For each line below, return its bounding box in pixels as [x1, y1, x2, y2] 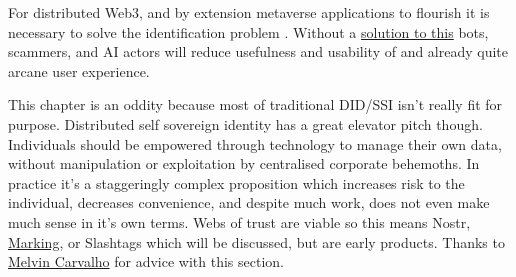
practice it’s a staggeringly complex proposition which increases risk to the [8, 172, 465, 193]
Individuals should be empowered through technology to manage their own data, [8, 133, 502, 154]
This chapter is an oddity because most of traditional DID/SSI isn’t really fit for [8, 94, 503, 115]
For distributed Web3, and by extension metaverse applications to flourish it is [8, 2, 490, 22]
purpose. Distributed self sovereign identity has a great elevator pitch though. [8, 113, 483, 134]
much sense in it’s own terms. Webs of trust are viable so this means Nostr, [8, 211, 471, 232]
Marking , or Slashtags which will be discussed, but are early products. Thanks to [8, 231, 505, 252]
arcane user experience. [8, 60, 150, 81]
